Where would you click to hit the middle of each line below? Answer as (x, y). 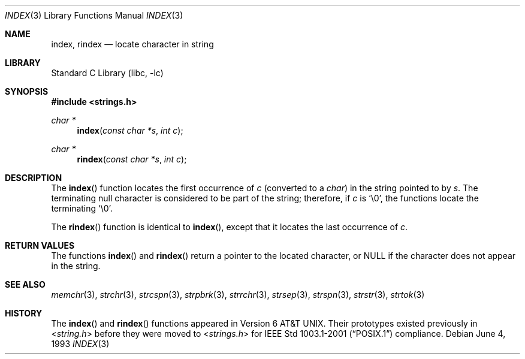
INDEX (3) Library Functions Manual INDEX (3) (94, 15)
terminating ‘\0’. (82, 208)
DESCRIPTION (34, 178)
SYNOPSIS (27, 91)
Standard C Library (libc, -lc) (107, 73)
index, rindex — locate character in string (132, 44)
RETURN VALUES (40, 245)
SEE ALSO (25, 284)
